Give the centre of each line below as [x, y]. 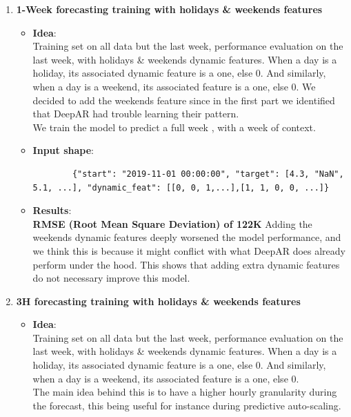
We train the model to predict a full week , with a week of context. [174, 127]
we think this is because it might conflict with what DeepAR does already [189, 250]
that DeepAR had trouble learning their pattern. [136, 114]
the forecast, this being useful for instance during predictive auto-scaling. [187, 405]
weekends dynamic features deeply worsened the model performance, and [187, 237]
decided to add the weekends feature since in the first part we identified [184, 100]
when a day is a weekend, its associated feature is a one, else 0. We [174, 86]
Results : [52, 210]
